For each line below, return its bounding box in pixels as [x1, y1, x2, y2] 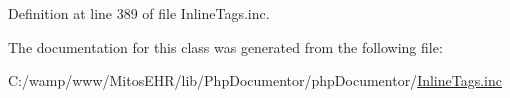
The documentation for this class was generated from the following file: [8, 36, 443, 57]
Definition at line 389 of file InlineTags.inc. [8, 3, 270, 23]
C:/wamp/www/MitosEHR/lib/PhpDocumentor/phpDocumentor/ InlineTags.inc [8, 70, 502, 91]
